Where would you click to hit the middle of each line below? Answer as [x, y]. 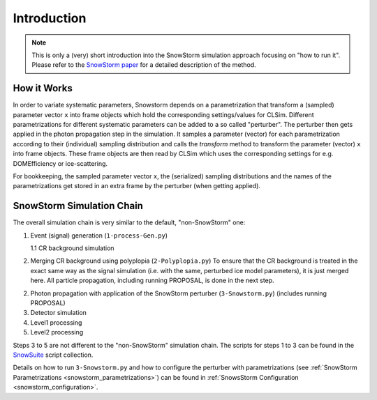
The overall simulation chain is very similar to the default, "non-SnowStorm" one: [129, 222]
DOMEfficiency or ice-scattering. [60, 163]
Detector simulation [59, 313]
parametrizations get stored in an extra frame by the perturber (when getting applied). [137, 186]
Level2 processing [57, 332]
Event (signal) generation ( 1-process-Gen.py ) [99, 235]
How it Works [43, 88]
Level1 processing [56, 322]
